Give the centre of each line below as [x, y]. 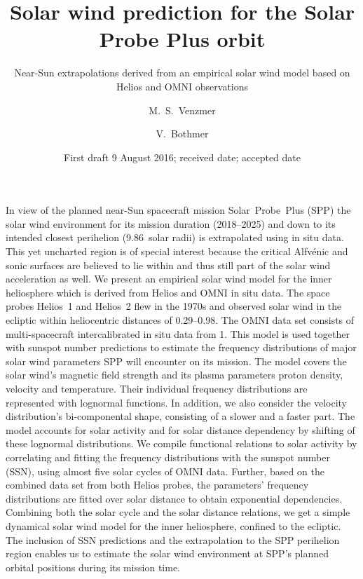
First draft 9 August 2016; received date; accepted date [182, 157]
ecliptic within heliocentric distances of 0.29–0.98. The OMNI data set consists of [180, 320]
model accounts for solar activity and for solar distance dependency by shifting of [180, 429]
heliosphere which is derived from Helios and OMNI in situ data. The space [168, 292]
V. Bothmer [182, 134]
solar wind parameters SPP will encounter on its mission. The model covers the [176, 361]
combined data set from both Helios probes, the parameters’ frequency [157, 485]
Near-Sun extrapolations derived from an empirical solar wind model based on [182, 73]
